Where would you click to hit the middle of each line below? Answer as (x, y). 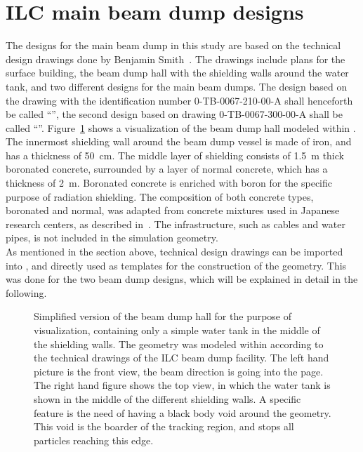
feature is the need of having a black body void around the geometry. (183, 412)
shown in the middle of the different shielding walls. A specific (167, 398)
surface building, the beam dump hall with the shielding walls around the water (177, 73)
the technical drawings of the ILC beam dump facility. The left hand (181, 358)
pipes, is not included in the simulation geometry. (112, 238)
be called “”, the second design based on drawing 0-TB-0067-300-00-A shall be (174, 114)
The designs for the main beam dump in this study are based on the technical (173, 45)
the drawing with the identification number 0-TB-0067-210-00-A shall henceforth (179, 100)
